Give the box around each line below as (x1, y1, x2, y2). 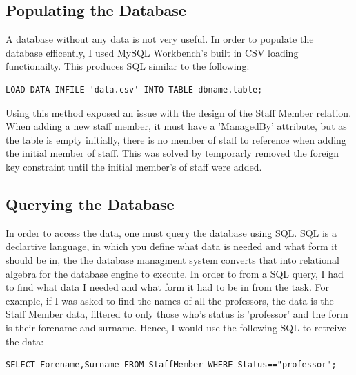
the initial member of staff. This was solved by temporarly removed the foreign (6, 146, 339, 160)
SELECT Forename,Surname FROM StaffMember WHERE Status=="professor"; (6, 360, 337, 370)
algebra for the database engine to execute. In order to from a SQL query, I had (6, 266, 344, 280)
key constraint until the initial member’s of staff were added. (6, 159, 262, 173)
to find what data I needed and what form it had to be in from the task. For (6, 280, 330, 294)
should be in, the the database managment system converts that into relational (6, 252, 339, 267)
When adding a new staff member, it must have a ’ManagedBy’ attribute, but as (6, 119, 347, 133)
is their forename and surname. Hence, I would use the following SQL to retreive (6, 320, 346, 334)
